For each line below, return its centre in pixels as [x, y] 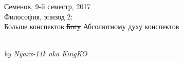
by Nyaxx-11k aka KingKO [46, 54]
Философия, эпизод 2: [39, 16]
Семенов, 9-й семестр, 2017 [48, 6]
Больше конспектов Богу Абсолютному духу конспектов [92, 26]
